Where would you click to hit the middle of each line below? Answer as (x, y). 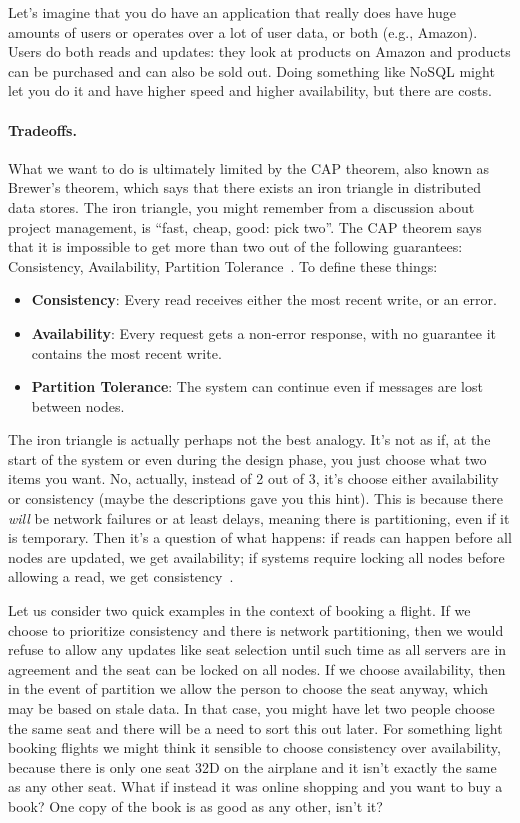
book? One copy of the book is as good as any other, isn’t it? (195, 805)
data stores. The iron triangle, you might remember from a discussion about (241, 206)
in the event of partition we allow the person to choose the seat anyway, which (248, 688)
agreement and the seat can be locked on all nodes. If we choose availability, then (257, 668)
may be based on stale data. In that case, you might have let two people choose (251, 708)
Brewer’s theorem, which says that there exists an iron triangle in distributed (245, 187)
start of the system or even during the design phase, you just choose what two (247, 458)
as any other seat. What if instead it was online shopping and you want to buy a (255, 786)
